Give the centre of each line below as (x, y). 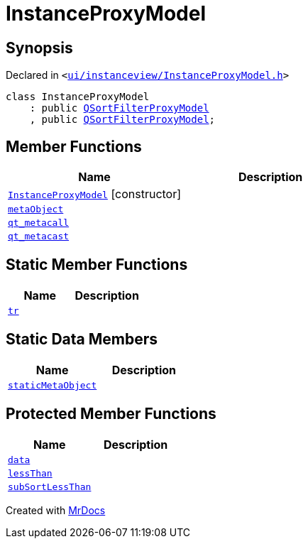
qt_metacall (39, 223)
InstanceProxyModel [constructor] (95, 194)
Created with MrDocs (56, 510)
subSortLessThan (50, 486)
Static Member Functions (97, 265)
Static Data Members (82, 339)
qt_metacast (39, 236)
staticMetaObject (53, 385)
